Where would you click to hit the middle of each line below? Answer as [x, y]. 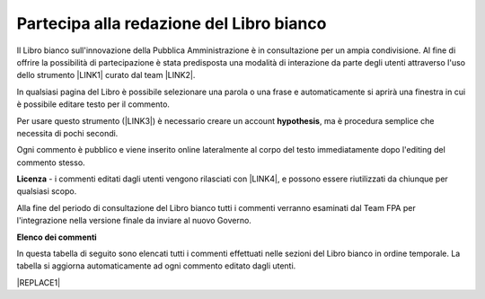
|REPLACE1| [39, 282]
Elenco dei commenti [57, 237]
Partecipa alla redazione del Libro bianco [172, 23]
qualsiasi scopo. [47, 191]
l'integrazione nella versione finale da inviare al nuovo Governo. [134, 221]
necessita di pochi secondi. [67, 133]
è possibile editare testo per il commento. [93, 104]
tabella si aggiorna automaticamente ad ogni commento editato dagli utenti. [156, 266]
